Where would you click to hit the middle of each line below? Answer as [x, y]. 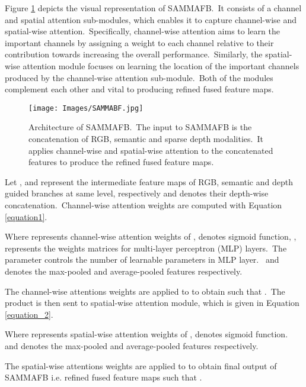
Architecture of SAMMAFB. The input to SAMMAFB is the [140, 127]
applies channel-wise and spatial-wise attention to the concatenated [151, 150]
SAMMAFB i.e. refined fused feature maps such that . [103, 377]
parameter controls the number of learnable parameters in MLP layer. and [142, 259]
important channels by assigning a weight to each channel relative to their [139, 42]
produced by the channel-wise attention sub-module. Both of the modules [139, 77]
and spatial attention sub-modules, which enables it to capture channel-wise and [151, 19]
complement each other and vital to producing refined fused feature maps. [139, 89]
